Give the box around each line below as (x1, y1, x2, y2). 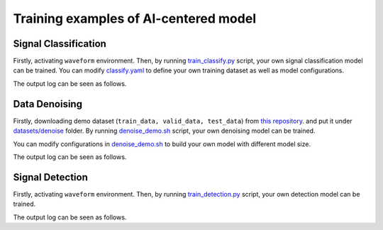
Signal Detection (13, 171, 88, 183)
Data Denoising (13, 98, 83, 110)
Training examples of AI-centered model (13, 11, 257, 26)
